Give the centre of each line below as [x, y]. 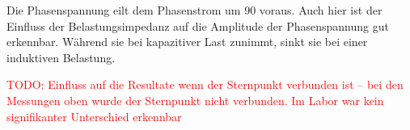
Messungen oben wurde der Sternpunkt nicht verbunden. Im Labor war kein [195, 100]
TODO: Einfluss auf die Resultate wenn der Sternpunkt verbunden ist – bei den [205, 84]
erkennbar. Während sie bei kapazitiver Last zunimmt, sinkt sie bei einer [187, 42]
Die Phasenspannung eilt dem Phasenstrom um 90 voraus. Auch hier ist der [194, 10]
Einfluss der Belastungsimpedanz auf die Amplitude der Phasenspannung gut [198, 25]
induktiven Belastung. [61, 57]
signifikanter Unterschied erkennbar [94, 116]
